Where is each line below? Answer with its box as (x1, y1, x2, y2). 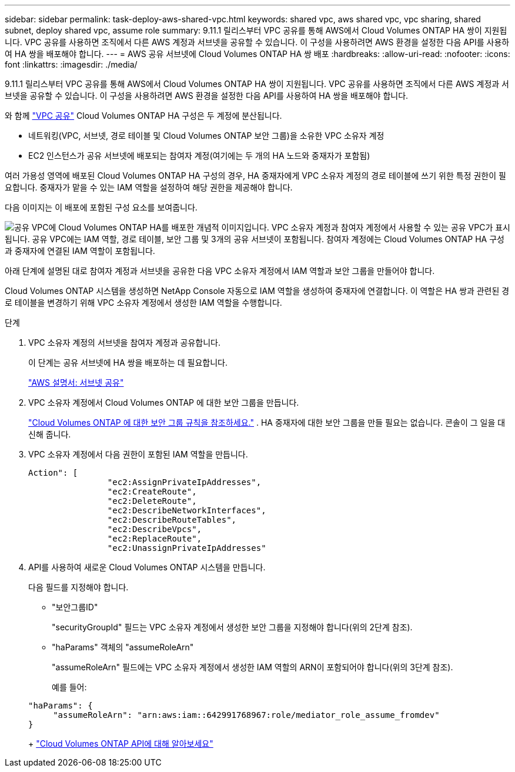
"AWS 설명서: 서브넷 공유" (28, 377, 124, 387)
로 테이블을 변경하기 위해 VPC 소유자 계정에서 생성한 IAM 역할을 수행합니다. (5, 298, 282, 308)
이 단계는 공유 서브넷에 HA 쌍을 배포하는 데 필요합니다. (28, 357, 228, 367)
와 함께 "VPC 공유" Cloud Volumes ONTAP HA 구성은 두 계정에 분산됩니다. (5, 111, 282, 121)
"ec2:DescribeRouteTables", (107, 515, 237, 524)
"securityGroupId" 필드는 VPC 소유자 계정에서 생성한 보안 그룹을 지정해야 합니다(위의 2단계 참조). (52, 622, 413, 632)
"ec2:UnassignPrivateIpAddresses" (107, 543, 266, 553)
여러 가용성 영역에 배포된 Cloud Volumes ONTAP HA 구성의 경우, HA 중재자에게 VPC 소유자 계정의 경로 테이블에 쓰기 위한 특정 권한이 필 (5, 171, 506, 181)
